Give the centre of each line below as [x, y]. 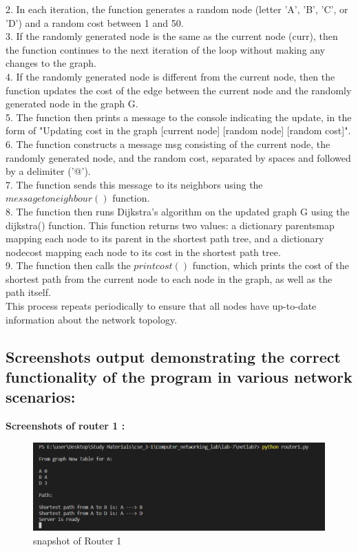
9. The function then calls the [68, 265]
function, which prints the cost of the [271, 265]
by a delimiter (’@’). [48, 171]
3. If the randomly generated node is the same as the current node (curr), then [172, 36]
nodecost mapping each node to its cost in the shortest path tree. [143, 252]
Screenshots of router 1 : [65, 426]
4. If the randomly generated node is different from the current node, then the [170, 76]
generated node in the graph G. [72, 104]
